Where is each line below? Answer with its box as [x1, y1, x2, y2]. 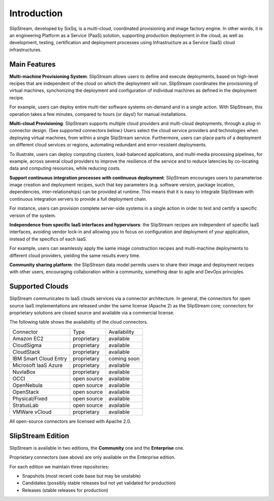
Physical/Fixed [12, 395, 48, 402]
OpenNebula [12, 382, 43, 389]
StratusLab [12, 401, 39, 409]
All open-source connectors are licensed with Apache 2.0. [9, 418, 131, 424]
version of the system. [9, 212, 56, 218]
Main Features [9, 60, 56, 69]
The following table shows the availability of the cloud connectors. [9, 319, 148, 325]
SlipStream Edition [9, 431, 70, 440]
